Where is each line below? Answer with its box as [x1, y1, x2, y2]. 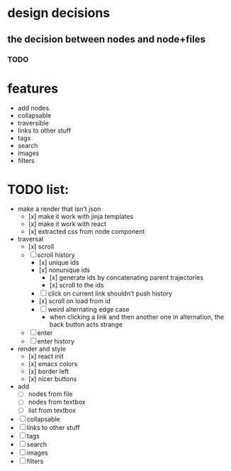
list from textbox [28, 406, 77, 414]
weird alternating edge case [47, 305, 130, 314]
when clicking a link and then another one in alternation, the [49, 313, 225, 322]
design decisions [7, 5, 111, 21]
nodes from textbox [28, 398, 86, 407]
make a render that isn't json [17, 205, 101, 213]
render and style [17, 345, 66, 353]
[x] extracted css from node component [28, 227, 145, 236]
